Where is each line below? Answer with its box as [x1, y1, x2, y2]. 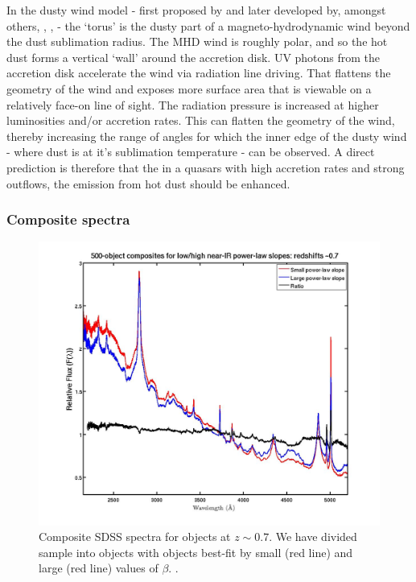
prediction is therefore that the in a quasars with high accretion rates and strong [6, 159, 405, 175]
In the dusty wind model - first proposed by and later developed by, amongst [6, 2, 386, 18]
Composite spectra [6, 209, 130, 229]
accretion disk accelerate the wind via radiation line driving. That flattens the [6, 64, 391, 81]
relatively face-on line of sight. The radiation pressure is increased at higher [6, 96, 379, 113]
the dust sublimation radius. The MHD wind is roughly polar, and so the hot [6, 33, 388, 50]
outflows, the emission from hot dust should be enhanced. [6, 175, 290, 192]
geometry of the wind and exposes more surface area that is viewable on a [6, 80, 372, 97]
